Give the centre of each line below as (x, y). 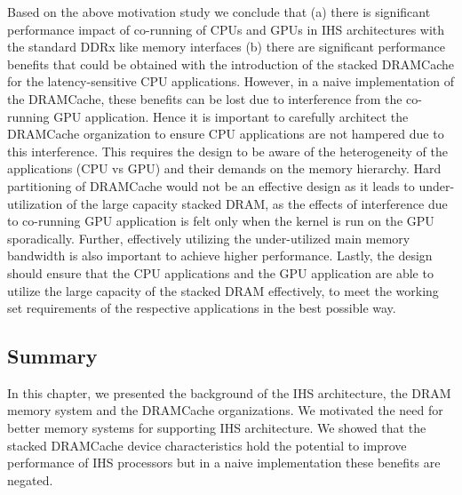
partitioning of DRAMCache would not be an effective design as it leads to (211, 185)
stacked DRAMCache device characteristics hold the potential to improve (207, 445)
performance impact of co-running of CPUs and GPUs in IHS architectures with (226, 29)
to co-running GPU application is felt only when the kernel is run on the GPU (221, 221)
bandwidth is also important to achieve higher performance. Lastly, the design (220, 255)
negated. (30, 479)
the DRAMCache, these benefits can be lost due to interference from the (205, 98)
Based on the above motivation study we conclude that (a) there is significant (219, 12)
